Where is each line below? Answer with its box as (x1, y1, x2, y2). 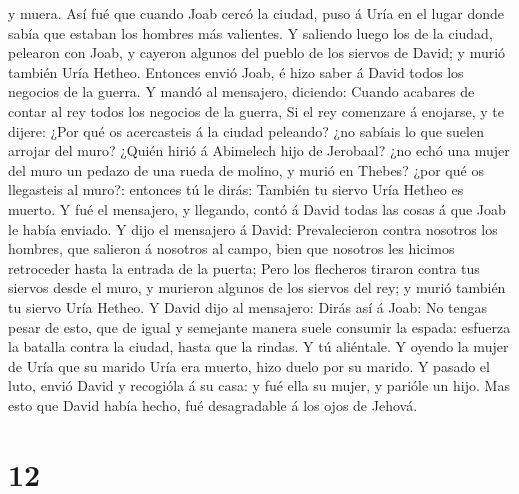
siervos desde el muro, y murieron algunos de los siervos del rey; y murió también (8, 277, 506, 298)
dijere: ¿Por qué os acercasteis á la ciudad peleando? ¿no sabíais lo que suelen (8, 120, 484, 141)
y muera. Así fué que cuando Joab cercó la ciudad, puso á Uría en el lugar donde (8, 3, 504, 23)
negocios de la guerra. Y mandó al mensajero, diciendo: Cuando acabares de (8, 81, 475, 102)
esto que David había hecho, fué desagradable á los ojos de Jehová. (8, 394, 418, 415)
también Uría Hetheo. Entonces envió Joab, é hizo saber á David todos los (8, 61, 464, 82)
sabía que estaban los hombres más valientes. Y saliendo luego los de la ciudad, (8, 22, 493, 43)
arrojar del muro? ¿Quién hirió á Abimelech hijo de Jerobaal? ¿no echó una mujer (8, 140, 510, 161)
